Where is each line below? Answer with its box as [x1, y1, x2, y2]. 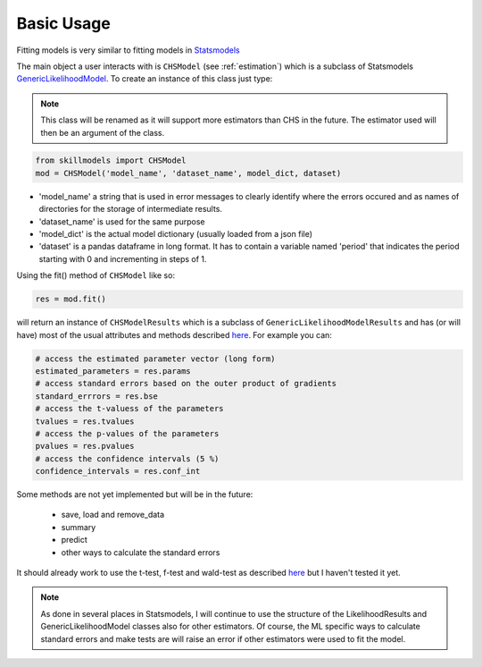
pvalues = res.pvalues [35, 441, 135, 452]
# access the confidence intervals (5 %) [35, 453, 220, 464]
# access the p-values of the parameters [35, 428, 220, 438]
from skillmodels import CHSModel [35, 156, 187, 165]
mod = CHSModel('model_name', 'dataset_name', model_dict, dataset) [35, 168, 342, 178]
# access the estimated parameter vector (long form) [35, 353, 276, 364]
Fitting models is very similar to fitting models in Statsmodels [16, 45, 240, 55]
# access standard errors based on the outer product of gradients [35, 378, 337, 389]
